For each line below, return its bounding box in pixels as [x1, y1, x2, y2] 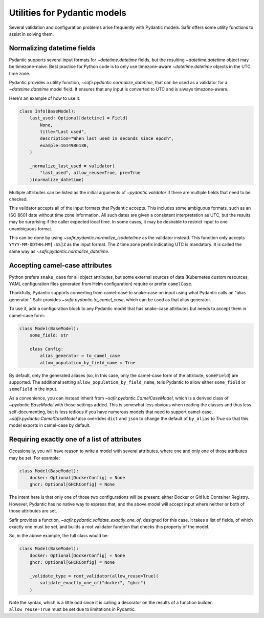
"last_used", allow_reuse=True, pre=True [40, 170, 141, 176]
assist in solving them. [9, 31, 54, 37]
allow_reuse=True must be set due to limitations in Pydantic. [9, 606, 136, 612]
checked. [9, 196, 28, 202]
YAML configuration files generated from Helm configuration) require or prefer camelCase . [9, 281, 193, 287]
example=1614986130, [40, 142, 89, 148]
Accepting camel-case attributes [9, 261, 112, 269]
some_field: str [29, 332, 68, 338]
